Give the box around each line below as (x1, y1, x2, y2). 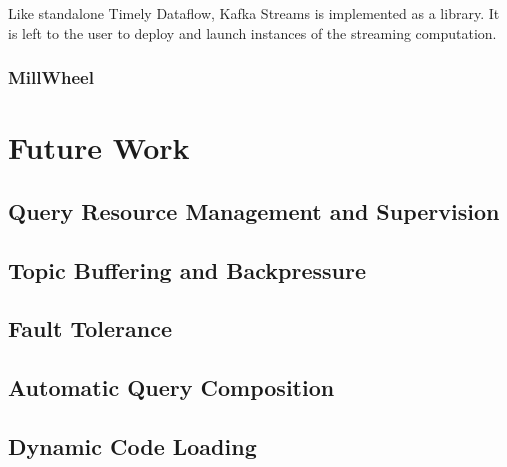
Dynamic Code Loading (8, 430, 257, 461)
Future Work (8, 127, 190, 168)
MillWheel (8, 65, 94, 90)
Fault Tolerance (8, 313, 173, 344)
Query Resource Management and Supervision (8, 195, 500, 226)
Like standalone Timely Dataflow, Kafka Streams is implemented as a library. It (8, 3, 500, 23)
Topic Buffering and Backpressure (8, 254, 366, 285)
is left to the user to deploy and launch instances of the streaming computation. (8, 22, 497, 43)
